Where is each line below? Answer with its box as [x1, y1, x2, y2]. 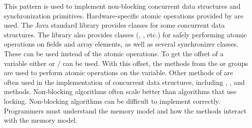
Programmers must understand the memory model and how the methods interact [4, 105, 247, 115]
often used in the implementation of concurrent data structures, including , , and [4, 77, 245, 87]
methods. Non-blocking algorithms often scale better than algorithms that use [4, 86, 236, 96]
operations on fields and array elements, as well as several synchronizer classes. [4, 39, 238, 49]
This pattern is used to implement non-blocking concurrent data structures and [4, 1, 241, 11]
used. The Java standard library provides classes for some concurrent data [4, 20, 225, 30]
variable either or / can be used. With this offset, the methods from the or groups [4, 58, 248, 68]
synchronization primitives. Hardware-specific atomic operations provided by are [4, 10, 244, 20]
